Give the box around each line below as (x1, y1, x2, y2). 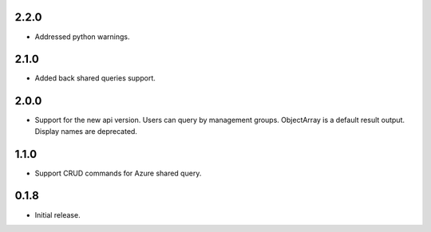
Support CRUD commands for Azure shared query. (34, 168, 202, 178)
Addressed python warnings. (34, 32, 131, 41)
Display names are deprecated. (34, 126, 137, 136)
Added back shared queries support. (34, 73, 156, 83)
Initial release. (34, 210, 81, 219)
